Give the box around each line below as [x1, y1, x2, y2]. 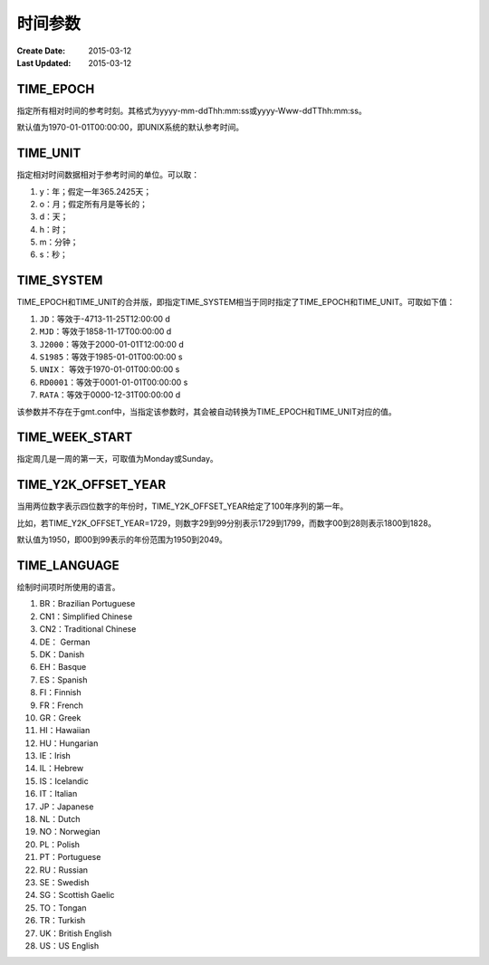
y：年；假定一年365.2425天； [39, 186, 152, 196]
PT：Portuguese [39, 852, 101, 863]
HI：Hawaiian [39, 725, 91, 736]
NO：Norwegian [39, 826, 101, 837]
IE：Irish [39, 750, 72, 761]
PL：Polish [39, 838, 81, 850]
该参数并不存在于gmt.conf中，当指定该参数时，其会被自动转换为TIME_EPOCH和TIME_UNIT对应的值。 [16, 406, 398, 416]
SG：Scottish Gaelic [39, 890, 115, 901]
